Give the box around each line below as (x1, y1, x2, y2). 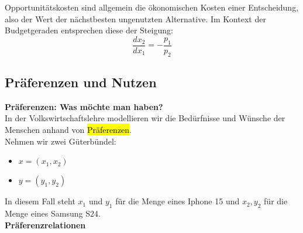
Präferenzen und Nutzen (5, 73, 157, 91)
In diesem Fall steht (5, 195, 75, 207)
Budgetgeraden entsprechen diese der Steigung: (5, 24, 173, 36)
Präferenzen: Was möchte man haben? (5, 100, 163, 112)
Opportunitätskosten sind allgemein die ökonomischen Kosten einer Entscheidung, (5, 1, 299, 13)
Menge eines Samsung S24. (5, 207, 101, 220)
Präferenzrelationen (5, 218, 86, 231)
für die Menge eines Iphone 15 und (115, 195, 240, 207)
